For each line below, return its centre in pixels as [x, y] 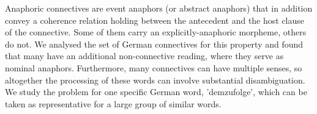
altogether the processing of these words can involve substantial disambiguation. [155, 80]
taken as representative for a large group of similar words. [113, 103]
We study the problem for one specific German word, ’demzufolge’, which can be [156, 92]
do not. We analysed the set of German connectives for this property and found [154, 44]
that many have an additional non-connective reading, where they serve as [144, 56]
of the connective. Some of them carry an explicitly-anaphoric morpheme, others [156, 32]
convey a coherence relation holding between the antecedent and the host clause [155, 20]
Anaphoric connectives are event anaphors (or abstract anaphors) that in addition [159, 8]
